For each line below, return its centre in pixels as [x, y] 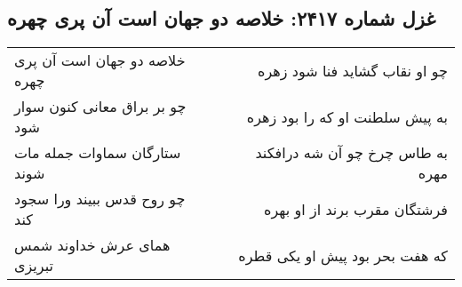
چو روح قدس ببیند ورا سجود [100, 199]
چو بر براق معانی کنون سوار [100, 107]
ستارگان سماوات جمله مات [98, 153]
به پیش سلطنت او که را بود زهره [347, 116]
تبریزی [34, 266]
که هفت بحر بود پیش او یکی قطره [343, 255]
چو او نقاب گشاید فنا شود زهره [353, 70]
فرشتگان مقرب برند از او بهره [356, 209]
